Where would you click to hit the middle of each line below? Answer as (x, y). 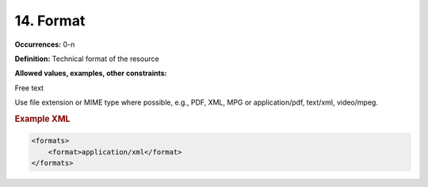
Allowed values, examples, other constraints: (91, 73)
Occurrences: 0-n (45, 44)
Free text (29, 88)
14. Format (50, 21)
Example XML (42, 119)
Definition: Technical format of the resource (87, 59)
